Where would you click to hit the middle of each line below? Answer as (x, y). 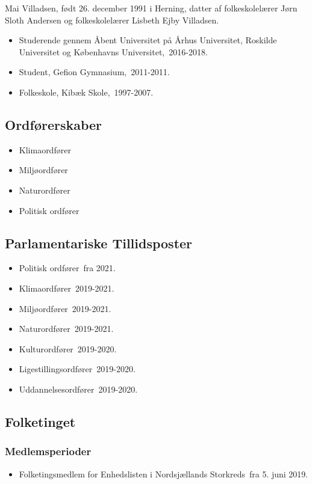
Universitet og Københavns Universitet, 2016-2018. (113, 51)
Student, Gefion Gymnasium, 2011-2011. (94, 72)
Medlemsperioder (48, 451)
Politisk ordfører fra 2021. (67, 268)
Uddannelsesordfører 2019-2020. (78, 389)
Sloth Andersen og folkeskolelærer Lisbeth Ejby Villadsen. (112, 20)
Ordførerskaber (54, 124)
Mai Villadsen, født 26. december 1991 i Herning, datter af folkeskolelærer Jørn (151, 8)
